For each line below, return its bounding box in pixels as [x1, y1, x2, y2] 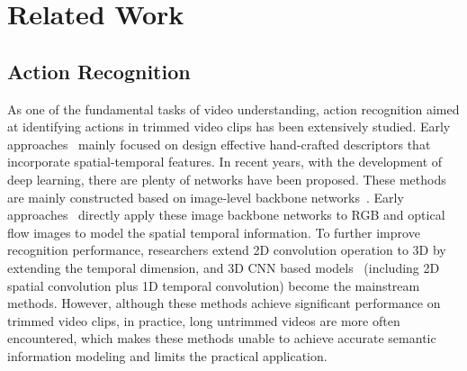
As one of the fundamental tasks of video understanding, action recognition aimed [7, 99, 460, 118]
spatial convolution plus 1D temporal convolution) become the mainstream [7, 276, 420, 294]
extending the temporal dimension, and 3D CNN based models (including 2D [7, 258, 440, 276]
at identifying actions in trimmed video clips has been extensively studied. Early [7, 117, 451, 136]
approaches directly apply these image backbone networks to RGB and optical [7, 205, 445, 224]
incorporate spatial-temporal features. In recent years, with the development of [7, 152, 443, 171]
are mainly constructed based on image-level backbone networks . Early [7, 187, 404, 206]
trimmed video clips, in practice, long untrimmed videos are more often [7, 311, 400, 330]
